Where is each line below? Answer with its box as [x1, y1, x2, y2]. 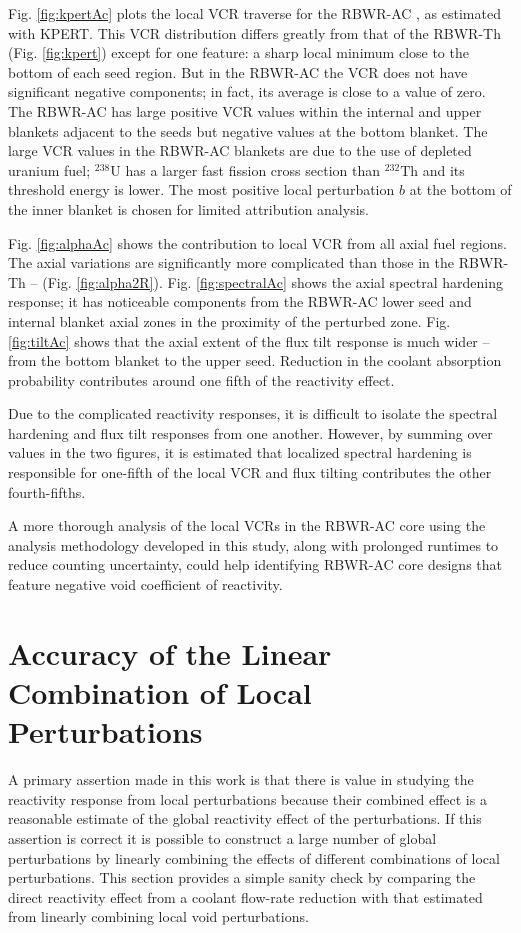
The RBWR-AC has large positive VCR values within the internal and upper [8, 100, 482, 121]
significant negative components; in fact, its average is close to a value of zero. [8, 81, 486, 102]
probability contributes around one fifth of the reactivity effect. [8, 369, 395, 390]
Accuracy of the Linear [8, 632, 332, 673]
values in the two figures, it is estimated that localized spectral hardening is [8, 442, 472, 463]
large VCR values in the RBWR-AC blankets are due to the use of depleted [8, 140, 472, 161]
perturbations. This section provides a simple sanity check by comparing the [8, 867, 476, 888]
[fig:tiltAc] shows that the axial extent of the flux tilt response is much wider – [8, 330, 490, 351]
